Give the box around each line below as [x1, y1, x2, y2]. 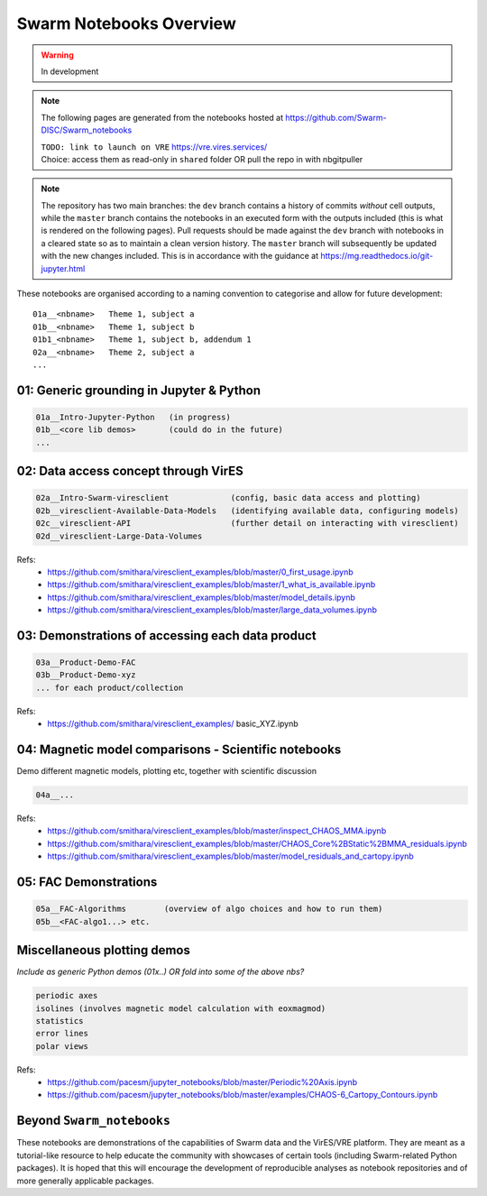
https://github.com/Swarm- [285, 112, 387, 123]
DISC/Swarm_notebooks [41, 124, 133, 135]
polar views [35, 1041, 89, 1051]
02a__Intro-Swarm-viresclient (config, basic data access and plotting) [35, 492, 421, 503]
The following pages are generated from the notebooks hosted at [41, 112, 284, 123]
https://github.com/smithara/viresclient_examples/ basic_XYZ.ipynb [47, 718, 299, 730]
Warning [41, 50, 74, 60]
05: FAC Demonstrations [16, 875, 158, 890]
